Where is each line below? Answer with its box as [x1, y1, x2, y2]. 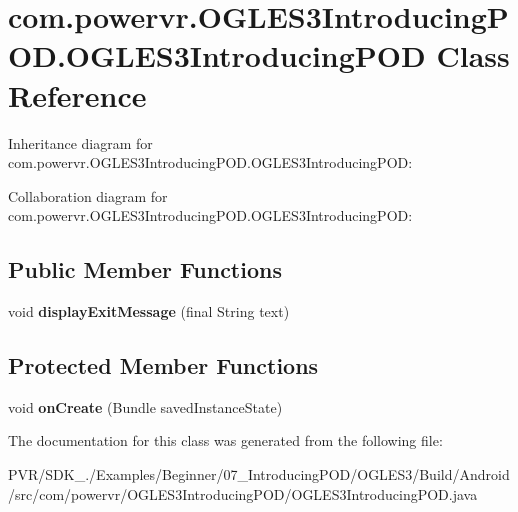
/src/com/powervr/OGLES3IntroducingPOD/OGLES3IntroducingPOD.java [8, 483, 478, 504]
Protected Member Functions [8, 350, 319, 381]
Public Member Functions [8, 254, 282, 285]
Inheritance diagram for [8, 132, 153, 153]
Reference [8, 74, 147, 115]
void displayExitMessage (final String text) [8, 301, 290, 322]
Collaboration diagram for [8, 185, 168, 206]
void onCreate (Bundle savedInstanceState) [8, 396, 283, 417]
